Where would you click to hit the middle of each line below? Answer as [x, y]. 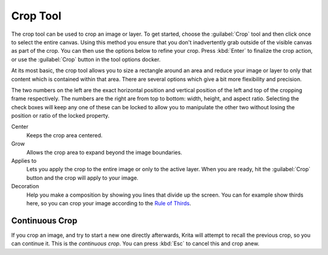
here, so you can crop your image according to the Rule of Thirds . [109, 203]
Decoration [25, 186]
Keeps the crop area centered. [64, 135]
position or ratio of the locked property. [60, 116]
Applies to [24, 161]
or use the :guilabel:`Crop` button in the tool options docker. [86, 59]
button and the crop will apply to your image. [83, 178]
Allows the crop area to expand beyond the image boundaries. [104, 152]
